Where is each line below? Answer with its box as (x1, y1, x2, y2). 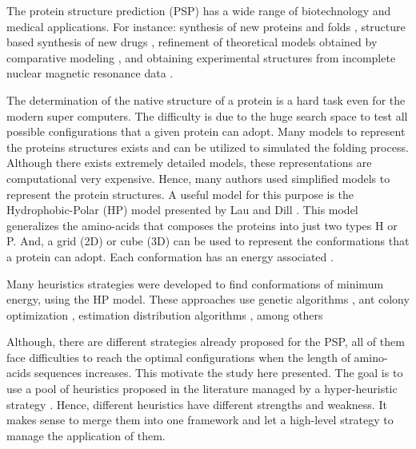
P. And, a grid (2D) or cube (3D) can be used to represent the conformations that (6, 232, 410, 249)
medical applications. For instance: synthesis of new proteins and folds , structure (6, 18, 406, 34)
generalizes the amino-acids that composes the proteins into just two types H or (6, 217, 398, 233)
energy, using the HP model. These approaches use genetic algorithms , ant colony (6, 291, 410, 308)
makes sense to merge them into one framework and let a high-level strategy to (6, 411, 394, 428)
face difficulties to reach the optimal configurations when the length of (6, 348, 350, 365)
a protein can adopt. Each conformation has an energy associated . (6, 248, 334, 264)
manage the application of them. (6, 427, 166, 443)
